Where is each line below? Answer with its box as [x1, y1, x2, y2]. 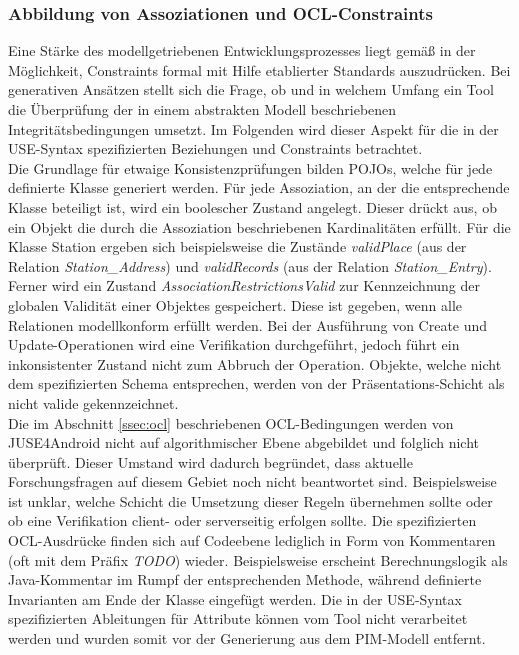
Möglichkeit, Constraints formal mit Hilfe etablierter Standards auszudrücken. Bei [8, 59, 511, 80]
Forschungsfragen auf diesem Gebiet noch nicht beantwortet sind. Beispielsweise [8, 471, 497, 492]
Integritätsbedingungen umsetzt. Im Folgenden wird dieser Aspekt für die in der [8, 118, 499, 139]
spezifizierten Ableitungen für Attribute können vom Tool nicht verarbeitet [8, 608, 468, 629]
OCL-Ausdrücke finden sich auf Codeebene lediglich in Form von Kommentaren [8, 530, 496, 551]
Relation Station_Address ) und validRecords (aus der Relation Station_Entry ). [8, 255, 492, 276]
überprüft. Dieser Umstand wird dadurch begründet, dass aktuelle [8, 451, 413, 472]
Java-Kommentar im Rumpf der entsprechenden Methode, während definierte [8, 569, 482, 590]
